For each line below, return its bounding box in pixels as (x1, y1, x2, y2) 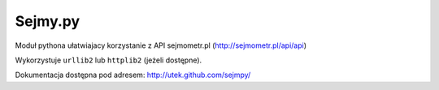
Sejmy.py (15, 12, 80, 30)
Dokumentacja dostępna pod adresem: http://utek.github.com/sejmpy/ (15, 70, 251, 80)
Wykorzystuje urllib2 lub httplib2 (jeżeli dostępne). (15, 55, 202, 65)
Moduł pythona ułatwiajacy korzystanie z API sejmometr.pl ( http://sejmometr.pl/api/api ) (15, 41, 307, 50)
